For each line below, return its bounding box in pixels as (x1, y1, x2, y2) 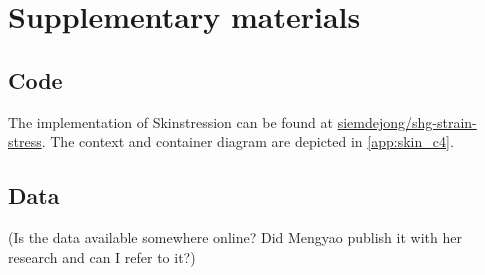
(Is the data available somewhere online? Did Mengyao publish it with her (8, 226, 462, 247)
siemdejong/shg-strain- (337, 111, 477, 132)
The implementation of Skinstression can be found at (8, 111, 334, 132)
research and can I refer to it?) (8, 246, 196, 267)
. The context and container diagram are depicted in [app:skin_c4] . (41, 131, 454, 152)
